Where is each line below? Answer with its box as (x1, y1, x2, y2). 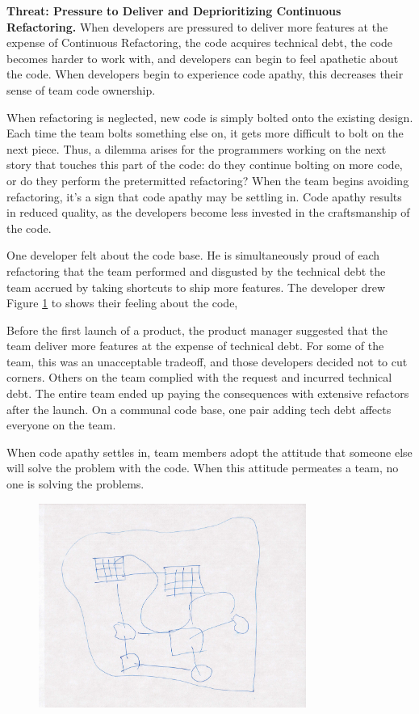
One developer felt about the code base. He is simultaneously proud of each (6, 247, 379, 264)
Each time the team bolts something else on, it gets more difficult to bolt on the (6, 125, 404, 142)
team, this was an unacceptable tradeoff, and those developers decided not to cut (6, 353, 408, 370)
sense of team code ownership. (6, 81, 156, 98)
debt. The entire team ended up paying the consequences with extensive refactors (6, 385, 409, 402)
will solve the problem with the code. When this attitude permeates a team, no (6, 459, 399, 476)
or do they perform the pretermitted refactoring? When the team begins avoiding (6, 171, 409, 188)
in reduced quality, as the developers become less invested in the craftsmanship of (6, 204, 410, 221)
